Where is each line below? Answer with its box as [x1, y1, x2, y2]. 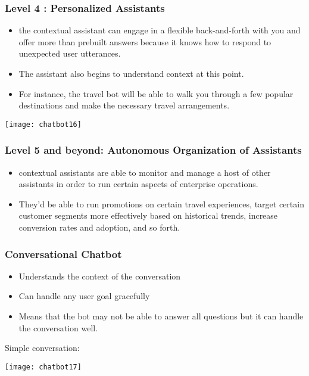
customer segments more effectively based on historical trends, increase [18, 209, 278, 222]
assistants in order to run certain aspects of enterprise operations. [18, 178, 258, 190]
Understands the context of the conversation [18, 269, 181, 282]
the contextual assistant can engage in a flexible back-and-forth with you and [18, 24, 301, 36]
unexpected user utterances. [18, 47, 121, 60]
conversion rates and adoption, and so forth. [18, 221, 180, 234]
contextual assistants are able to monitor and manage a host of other [18, 166, 271, 178]
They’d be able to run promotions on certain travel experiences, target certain [18, 197, 304, 210]
